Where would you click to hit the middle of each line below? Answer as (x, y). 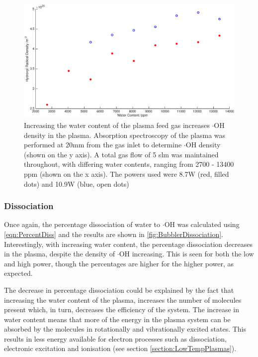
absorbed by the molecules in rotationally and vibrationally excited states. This (125, 329)
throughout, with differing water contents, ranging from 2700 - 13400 (129, 164)
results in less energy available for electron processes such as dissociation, (115, 338)
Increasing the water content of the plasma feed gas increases (117, 125)
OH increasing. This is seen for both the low (186, 254)
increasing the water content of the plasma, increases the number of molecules (123, 299)
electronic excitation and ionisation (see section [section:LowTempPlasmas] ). (120, 348)
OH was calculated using (202, 224)
